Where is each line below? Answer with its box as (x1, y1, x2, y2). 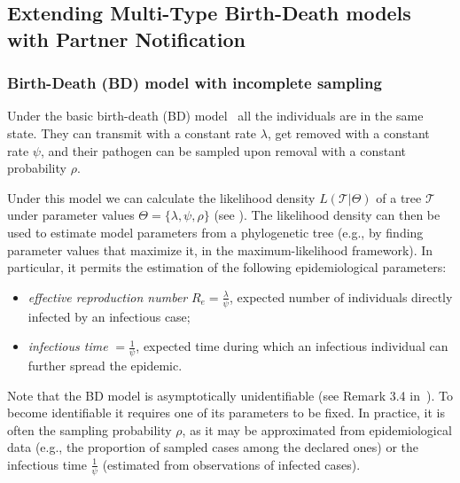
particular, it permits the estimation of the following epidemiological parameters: (7, 258, 447, 277)
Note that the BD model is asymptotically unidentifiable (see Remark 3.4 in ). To (7, 386, 453, 404)
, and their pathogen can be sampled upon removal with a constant (40, 141, 407, 160)
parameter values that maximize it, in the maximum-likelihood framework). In (7, 240, 433, 259)
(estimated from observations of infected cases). (102, 455, 361, 473)
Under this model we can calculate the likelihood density (7, 188, 316, 206)
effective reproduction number (27, 287, 188, 306)
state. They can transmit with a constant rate (7, 123, 257, 142)
